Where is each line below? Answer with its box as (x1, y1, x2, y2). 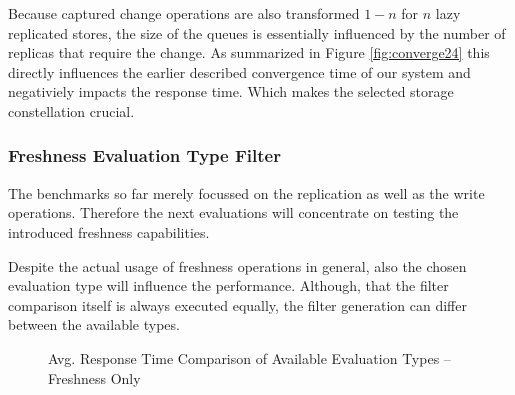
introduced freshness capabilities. (8, 221, 210, 242)
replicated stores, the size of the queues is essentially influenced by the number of (8, 22, 506, 43)
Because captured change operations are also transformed (8, 3, 360, 23)
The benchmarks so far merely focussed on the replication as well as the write (8, 182, 485, 203)
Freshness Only (48, 367, 141, 388)
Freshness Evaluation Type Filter (8, 143, 281, 168)
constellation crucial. (8, 100, 135, 121)
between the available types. (8, 314, 180, 335)
